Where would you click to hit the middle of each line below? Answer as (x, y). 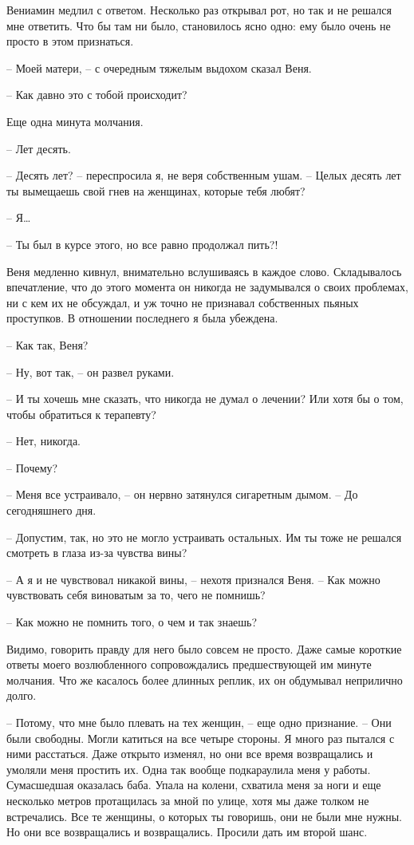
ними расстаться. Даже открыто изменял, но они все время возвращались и (190, 754)
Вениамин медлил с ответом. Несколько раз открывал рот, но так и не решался (199, 10)
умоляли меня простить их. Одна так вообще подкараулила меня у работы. (189, 769)
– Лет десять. (39, 148)
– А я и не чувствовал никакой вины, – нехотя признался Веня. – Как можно (193, 579)
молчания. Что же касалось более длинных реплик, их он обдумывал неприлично (205, 679)
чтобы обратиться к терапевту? (81, 414)
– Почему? (32, 467)
